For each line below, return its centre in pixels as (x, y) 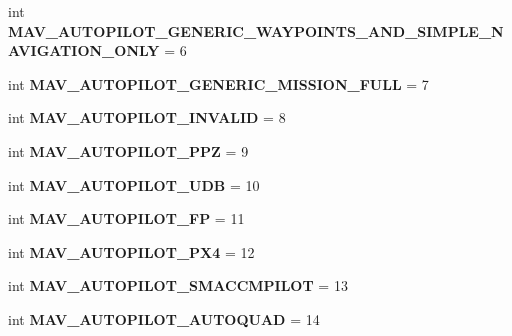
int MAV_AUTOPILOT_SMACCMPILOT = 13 (178, 285)
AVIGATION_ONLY (84, 50)
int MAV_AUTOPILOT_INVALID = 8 (147, 117)
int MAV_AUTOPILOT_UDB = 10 (134, 184)
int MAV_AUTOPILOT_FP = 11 (126, 218)
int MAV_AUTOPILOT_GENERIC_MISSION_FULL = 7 (218, 83)
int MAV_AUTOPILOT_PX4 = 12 (131, 251)
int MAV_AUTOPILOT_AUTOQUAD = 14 (164, 318)
